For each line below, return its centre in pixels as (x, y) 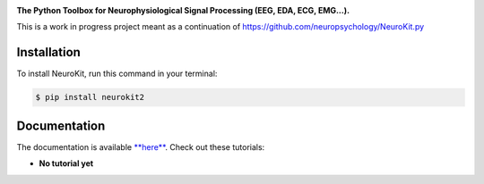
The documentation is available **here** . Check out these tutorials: (141, 146)
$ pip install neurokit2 (90, 97)
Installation (48, 52)
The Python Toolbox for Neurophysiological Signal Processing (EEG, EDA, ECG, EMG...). (183, 10)
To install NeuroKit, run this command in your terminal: (117, 74)
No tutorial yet (66, 163)
